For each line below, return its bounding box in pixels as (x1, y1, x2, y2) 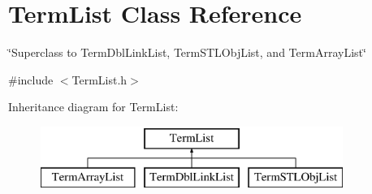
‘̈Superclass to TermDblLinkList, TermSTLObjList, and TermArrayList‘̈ (8, 44, 366, 61)
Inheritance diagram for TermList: (8, 98, 179, 115)
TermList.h (71, 71, 128, 88)
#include (8, 71, 54, 88)
